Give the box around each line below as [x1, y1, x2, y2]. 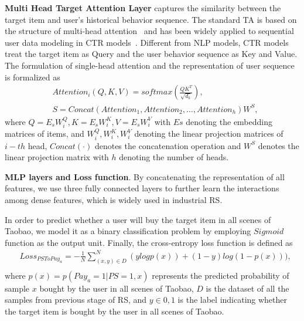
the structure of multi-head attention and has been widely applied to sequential [5, 25, 294, 37]
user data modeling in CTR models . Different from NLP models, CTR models [5, 36, 289, 48]
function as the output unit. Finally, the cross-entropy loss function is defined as [5, 236, 293, 248]
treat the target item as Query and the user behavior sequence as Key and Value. [5, 48, 298, 60]
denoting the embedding [186, 115, 273, 127]
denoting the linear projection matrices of [134, 127, 283, 140]
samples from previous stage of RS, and [5, 293, 147, 306]
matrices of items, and [5, 127, 84, 140]
